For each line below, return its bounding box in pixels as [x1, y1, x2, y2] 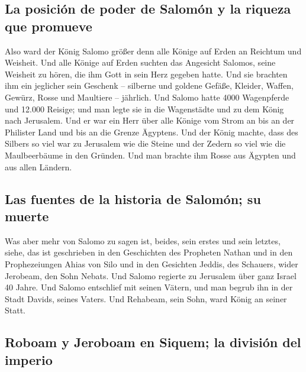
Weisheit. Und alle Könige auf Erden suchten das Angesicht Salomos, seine [5, 56, 276, 69]
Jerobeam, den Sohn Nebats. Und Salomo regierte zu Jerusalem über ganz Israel [5, 269, 297, 282]
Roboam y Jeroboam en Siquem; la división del [5, 333, 301, 351]
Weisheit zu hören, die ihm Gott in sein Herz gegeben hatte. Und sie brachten [5, 67, 288, 80]
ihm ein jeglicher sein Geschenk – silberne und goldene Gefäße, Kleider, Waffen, [5, 79, 294, 92]
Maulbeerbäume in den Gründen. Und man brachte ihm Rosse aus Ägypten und [5, 148, 296, 161]
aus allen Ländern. [5, 160, 72, 173]
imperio [5, 350, 53, 368]
